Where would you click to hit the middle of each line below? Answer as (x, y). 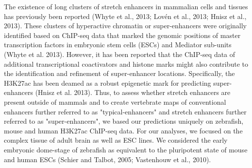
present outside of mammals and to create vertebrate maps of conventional (115, 102)
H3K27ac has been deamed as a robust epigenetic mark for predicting (108, 83)
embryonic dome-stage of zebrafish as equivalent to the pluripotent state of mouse (126, 149)
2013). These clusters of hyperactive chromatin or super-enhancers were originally (126, 26)
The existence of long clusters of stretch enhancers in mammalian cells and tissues (126, 6)
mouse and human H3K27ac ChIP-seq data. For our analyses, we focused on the (123, 130)
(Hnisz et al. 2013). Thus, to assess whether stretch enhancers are (133, 92)
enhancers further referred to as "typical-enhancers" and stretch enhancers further (125, 111)
